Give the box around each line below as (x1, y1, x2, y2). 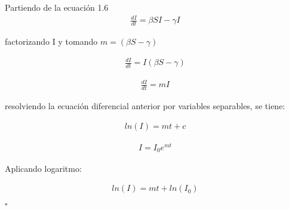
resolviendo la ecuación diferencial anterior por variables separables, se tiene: (5, 100, 285, 112)
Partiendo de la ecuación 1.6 (5, 1, 109, 13)
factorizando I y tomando (5, 35, 98, 47)
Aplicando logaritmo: (5, 162, 82, 174)
